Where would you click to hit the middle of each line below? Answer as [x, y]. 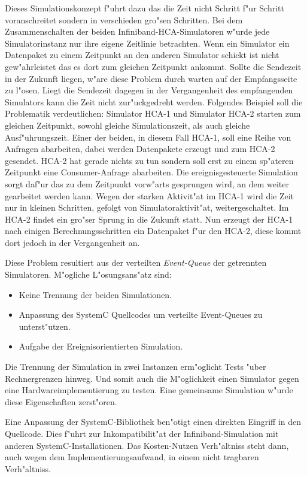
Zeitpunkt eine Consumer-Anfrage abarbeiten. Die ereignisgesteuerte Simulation [151, 172]
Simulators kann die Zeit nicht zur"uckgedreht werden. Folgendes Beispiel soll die [154, 101]
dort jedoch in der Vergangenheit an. [72, 242]
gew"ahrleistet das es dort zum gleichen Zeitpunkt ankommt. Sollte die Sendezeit [153, 66]
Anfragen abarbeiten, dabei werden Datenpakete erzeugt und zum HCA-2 [140, 149]
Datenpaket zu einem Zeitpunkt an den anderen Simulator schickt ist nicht [142, 55]
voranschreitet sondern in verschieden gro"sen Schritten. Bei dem [124, 19]
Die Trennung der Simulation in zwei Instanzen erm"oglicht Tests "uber [136, 367]
